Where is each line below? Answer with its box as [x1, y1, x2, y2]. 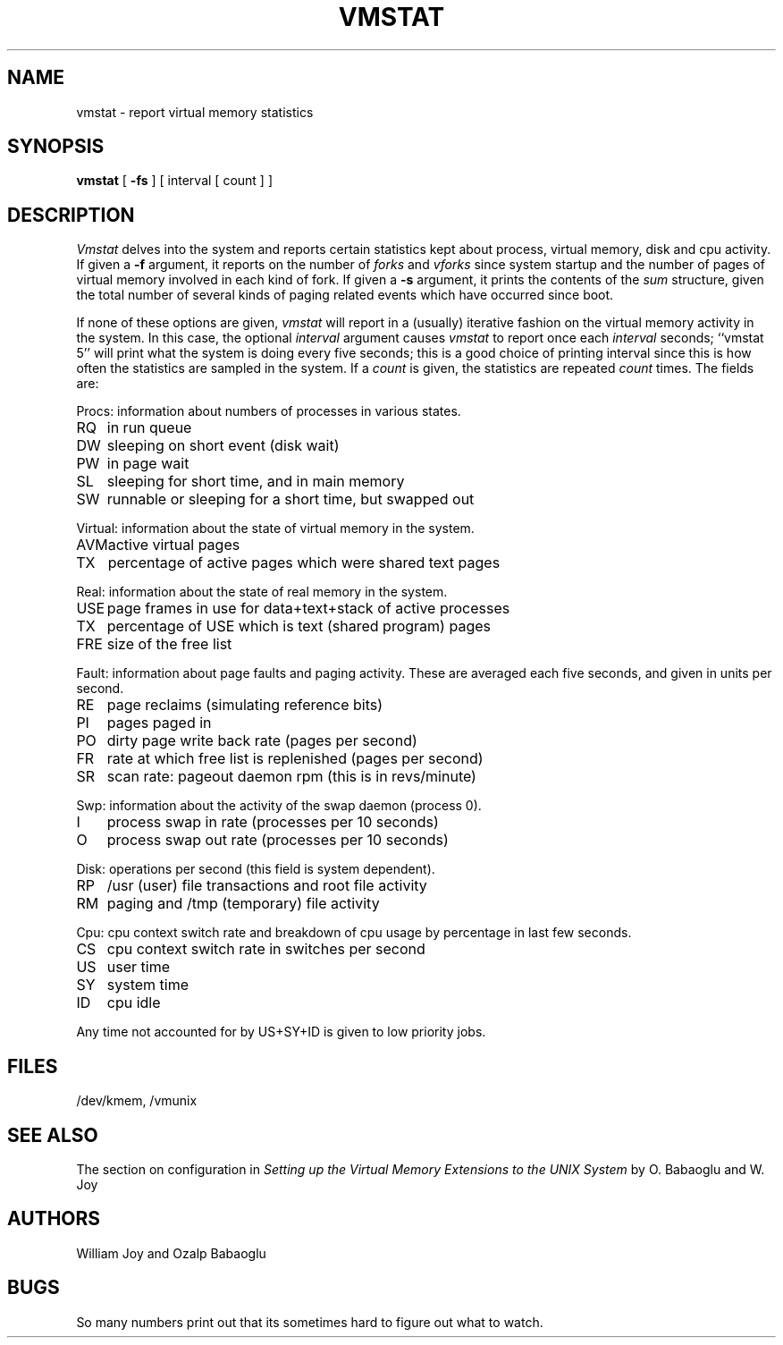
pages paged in [106, 714, 212, 732]
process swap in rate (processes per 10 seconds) [106, 813, 439, 832]
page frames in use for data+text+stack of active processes [106, 599, 510, 618]
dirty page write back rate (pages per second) [106, 732, 417, 750]
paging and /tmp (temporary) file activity [106, 894, 380, 913]
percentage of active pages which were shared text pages [107, 554, 501, 572]
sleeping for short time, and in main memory [106, 472, 405, 491]
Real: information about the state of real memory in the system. [76, 584, 448, 600]
